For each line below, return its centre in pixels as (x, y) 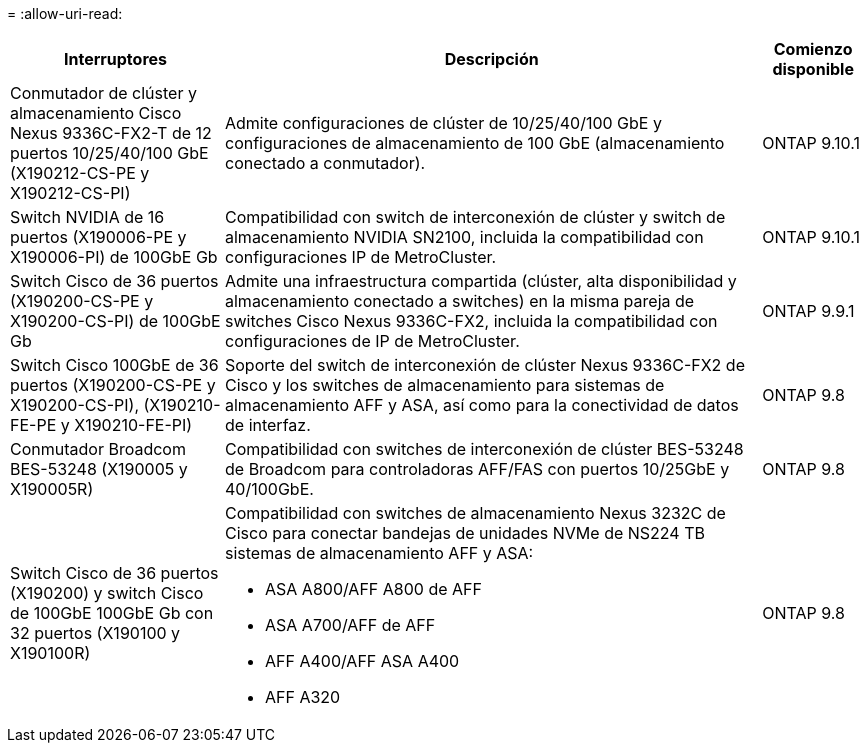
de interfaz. (268, 425)
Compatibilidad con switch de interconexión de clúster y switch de (475, 217)
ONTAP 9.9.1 (808, 311)
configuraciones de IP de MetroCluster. (372, 341)
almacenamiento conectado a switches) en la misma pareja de (460, 301)
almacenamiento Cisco (96, 113)
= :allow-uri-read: (65, 13)
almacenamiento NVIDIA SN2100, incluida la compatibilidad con (464, 237)
